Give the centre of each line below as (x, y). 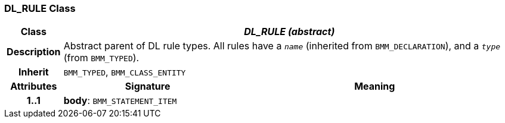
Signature (148, 86)
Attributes (34, 86)
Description (34, 52)
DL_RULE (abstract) (289, 32)
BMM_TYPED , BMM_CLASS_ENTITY (125, 72)
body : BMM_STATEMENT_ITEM (120, 101)
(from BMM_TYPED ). (101, 58)
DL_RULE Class (40, 8)
